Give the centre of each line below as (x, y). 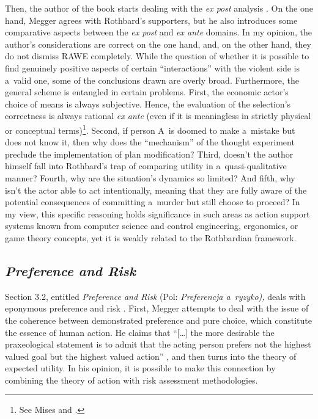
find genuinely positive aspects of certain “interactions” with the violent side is (152, 67)
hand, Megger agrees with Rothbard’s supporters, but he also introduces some (151, 20)
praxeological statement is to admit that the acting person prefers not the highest (158, 344)
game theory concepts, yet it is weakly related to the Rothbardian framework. (151, 237)
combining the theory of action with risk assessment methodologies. (131, 380)
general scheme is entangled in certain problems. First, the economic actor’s (147, 92)
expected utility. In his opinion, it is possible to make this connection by (140, 368)
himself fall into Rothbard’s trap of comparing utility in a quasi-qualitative (146, 166)
